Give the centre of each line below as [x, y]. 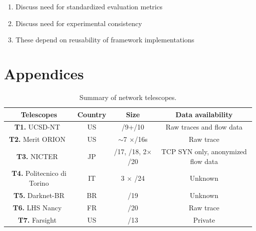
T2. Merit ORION [37, 139]
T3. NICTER [37, 156]
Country [92, 114]
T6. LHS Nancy [37, 207]
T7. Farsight [37, 219]
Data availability [204, 114]
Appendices [44, 73]
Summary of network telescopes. [128, 97]
